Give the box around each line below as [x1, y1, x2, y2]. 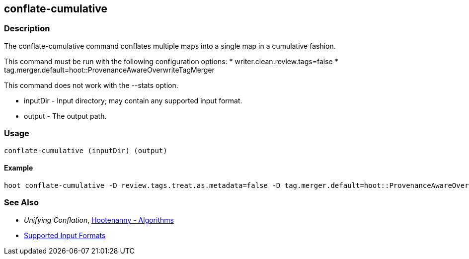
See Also [4, 197, 39, 208]
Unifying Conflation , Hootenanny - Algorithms [24, 215, 174, 224]
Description [4, 23, 50, 34]
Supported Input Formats [24, 231, 106, 240]
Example [4, 164, 33, 173]
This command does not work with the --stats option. [4, 81, 178, 89]
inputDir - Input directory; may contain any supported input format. [24, 96, 242, 105]
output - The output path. [24, 111, 107, 120]
